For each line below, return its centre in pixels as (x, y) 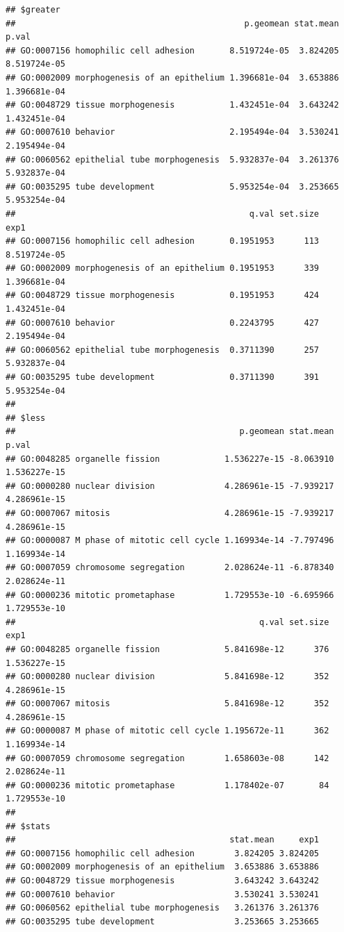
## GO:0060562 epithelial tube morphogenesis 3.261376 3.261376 (163, 908)
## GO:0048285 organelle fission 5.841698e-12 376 (167, 649)
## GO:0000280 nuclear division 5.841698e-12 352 (167, 677)
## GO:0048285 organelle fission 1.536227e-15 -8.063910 (170, 459)
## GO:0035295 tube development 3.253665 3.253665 (163, 921)
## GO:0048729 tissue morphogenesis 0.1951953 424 (163, 296)
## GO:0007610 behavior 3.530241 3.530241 (163, 894)
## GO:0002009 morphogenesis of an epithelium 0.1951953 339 (163, 268)
